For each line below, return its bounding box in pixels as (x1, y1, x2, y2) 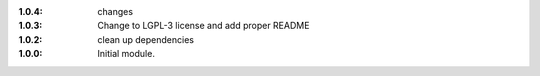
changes (97, 6, 134, 17)
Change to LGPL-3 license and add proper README (97, 20, 310, 32)
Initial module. (97, 48, 155, 60)
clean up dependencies (97, 33, 195, 45)
